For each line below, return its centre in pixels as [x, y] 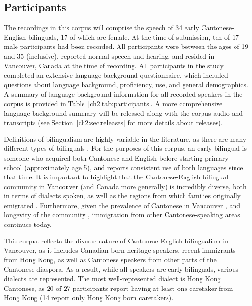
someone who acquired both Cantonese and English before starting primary [116, 157]
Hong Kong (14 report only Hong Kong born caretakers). [89, 298]
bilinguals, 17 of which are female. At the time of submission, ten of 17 [134, 37]
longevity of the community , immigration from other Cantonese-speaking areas [122, 215]
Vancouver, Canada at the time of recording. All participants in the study [114, 65]
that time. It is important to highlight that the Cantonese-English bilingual [116, 177]
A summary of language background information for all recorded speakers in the [123, 94]
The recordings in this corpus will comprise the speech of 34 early [101, 27]
